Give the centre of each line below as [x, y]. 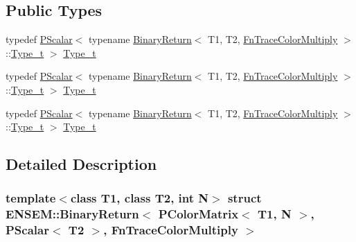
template [31, 198]
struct [244, 198]
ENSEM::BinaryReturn [72, 214]
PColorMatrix [198, 214]
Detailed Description [81, 164]
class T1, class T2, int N [140, 198]
